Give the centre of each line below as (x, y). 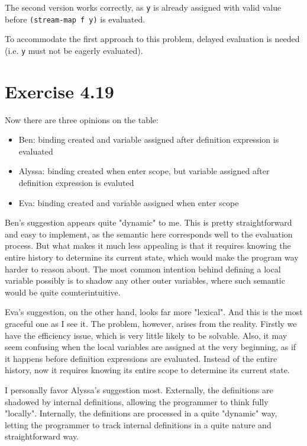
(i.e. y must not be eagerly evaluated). (74, 50)
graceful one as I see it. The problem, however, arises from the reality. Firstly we (151, 323)
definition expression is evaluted (76, 183)
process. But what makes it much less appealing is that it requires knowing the (148, 246)
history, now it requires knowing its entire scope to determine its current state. (147, 370)
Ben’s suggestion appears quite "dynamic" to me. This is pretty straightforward (148, 222)
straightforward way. (42, 436)
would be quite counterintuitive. (63, 292)
